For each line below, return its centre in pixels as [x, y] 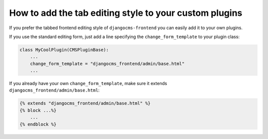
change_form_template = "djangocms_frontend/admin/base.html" [107, 64]
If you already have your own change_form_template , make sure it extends [88, 84]
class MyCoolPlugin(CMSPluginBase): [64, 50]
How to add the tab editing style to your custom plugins [126, 13]
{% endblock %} [38, 124]
